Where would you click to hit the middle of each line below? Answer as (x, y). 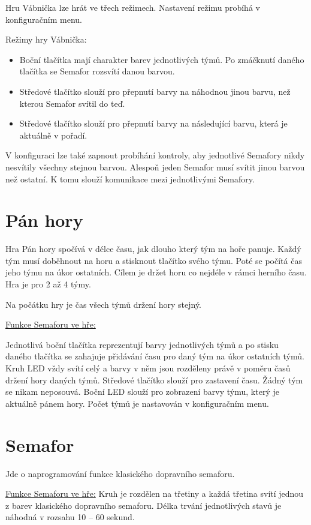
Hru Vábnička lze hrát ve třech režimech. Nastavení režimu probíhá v (133, 7)
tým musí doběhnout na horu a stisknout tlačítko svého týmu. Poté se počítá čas (154, 260)
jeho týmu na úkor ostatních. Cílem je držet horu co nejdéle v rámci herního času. (156, 272)
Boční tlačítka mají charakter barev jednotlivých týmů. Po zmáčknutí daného (162, 59)
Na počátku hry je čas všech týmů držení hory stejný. (104, 304)
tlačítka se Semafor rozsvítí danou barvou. (97, 71)
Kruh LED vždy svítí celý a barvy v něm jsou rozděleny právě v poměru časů (148, 368)
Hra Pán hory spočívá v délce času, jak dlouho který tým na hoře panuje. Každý (153, 249)
